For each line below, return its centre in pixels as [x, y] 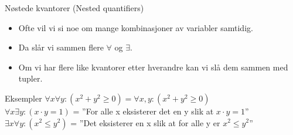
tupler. [30, 78]
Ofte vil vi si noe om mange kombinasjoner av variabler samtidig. [136, 27]
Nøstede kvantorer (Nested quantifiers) [74, 8]
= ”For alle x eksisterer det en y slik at [143, 111]
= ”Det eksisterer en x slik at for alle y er [145, 122]
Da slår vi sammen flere [61, 47]
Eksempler [23, 98]
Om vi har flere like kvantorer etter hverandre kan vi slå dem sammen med [153, 67]
